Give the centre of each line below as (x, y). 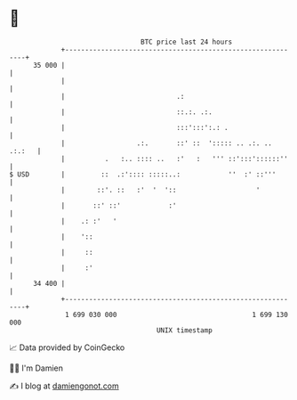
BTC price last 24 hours (187, 42)
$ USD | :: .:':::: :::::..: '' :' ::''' (143, 174)
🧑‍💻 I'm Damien (36, 368)
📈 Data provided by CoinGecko (67, 347)
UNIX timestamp (185, 330)
